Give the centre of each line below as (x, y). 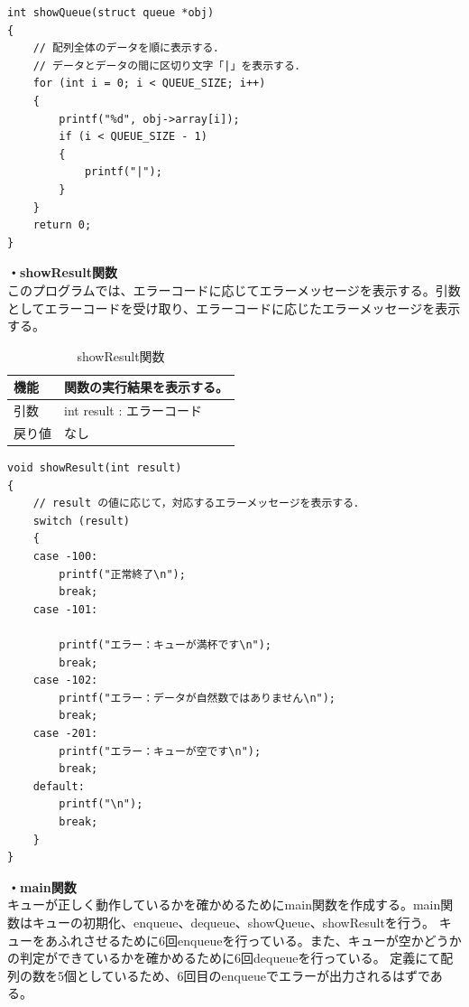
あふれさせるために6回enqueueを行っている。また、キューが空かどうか (253, 940)
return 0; (62, 225)
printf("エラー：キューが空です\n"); (160, 751)
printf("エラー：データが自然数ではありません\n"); (198, 698)
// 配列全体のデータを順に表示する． (129, 48)
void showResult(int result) (95, 468)
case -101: (65, 609)
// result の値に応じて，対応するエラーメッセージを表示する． (198, 503)
